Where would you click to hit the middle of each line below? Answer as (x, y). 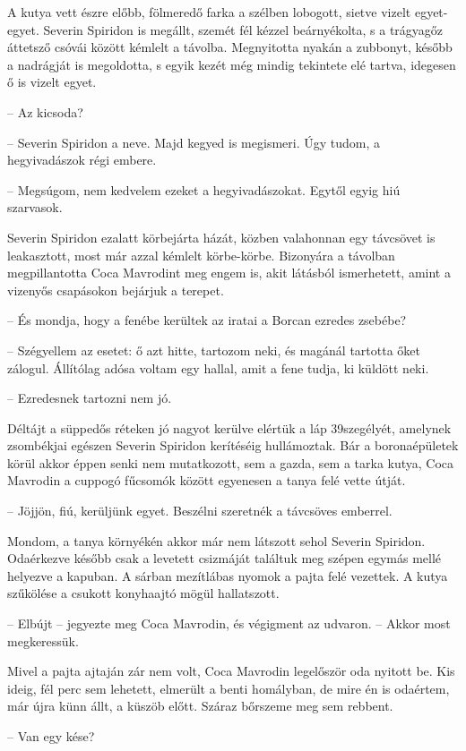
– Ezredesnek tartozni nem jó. (90, 398)
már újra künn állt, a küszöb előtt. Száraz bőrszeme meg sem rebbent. (200, 706)
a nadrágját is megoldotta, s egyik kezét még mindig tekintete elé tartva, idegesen (232, 64)
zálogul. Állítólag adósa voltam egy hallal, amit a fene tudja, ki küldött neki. (218, 367)
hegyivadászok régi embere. (82, 160)
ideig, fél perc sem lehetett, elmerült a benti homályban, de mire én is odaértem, (229, 688)
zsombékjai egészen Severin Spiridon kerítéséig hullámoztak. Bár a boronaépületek (233, 445)
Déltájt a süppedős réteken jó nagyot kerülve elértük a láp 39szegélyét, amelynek (229, 427)
